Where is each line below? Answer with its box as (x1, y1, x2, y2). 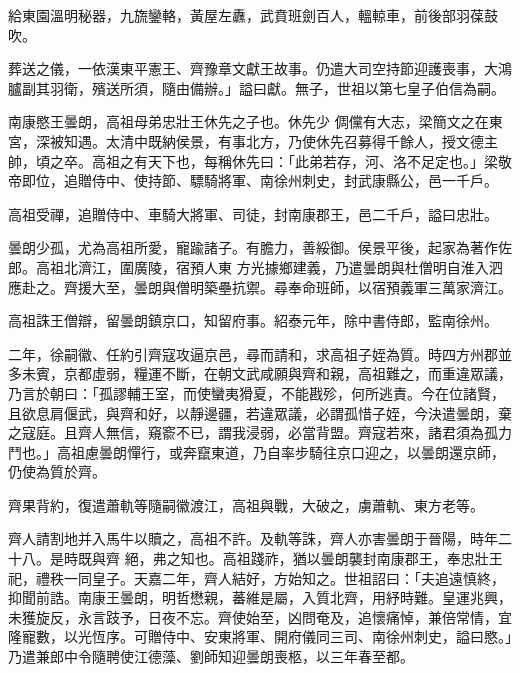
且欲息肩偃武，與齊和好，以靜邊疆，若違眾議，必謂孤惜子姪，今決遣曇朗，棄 (8, 402, 512, 423)
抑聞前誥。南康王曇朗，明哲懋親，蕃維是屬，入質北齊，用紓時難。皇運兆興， (8, 587, 512, 608)
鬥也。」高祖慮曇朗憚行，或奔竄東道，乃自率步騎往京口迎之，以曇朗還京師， (8, 441, 505, 462)
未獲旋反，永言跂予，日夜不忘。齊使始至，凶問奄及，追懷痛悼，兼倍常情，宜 (8, 606, 512, 627)
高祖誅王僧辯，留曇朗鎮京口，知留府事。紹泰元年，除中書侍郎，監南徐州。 (8, 310, 498, 331)
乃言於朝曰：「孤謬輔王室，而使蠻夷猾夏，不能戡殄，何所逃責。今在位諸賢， (8, 382, 505, 403)
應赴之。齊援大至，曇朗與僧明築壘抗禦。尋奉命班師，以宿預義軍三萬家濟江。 (8, 276, 512, 297)
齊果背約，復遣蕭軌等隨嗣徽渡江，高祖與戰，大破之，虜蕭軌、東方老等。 (8, 494, 484, 515)
